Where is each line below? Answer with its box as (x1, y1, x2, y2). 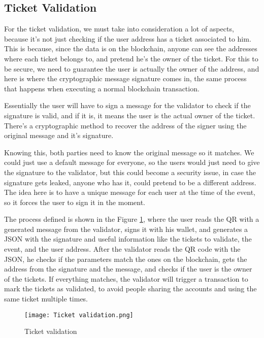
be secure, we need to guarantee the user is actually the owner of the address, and (4, 63, 259, 74)
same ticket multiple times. (4, 293, 88, 304)
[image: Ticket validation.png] (24, 311, 134, 319)
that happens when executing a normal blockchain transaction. (4, 83, 200, 93)
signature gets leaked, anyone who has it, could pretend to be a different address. (4, 177, 256, 187)
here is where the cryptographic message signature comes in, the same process (4, 73, 247, 84)
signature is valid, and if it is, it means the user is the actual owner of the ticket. (4, 110, 255, 120)
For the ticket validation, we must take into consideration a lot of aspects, (4, 23, 234, 34)
